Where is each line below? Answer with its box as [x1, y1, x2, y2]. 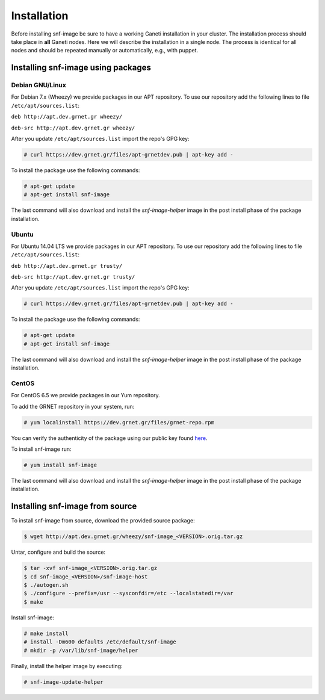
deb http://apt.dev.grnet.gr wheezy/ [11, 113, 123, 120]
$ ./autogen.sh [23, 581, 69, 589]
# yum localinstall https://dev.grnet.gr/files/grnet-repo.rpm [23, 419, 215, 426]
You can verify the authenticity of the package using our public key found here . [11, 434, 208, 442]
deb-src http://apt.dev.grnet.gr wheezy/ [11, 124, 135, 131]
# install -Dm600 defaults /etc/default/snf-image [23, 639, 177, 645]
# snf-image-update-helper [23, 678, 104, 686]
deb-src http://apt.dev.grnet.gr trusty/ [11, 274, 135, 280]
